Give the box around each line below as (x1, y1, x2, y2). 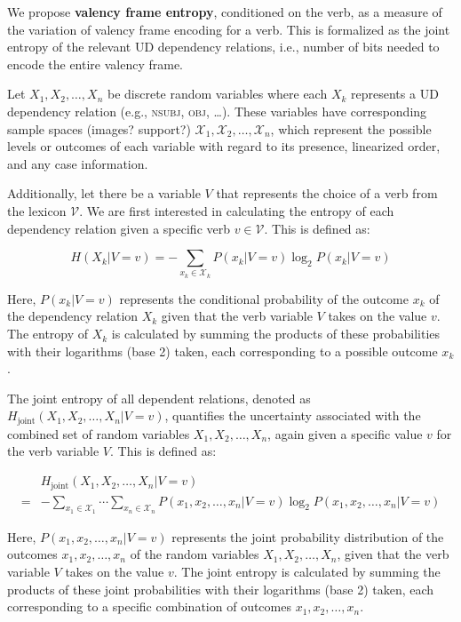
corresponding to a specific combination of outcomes (7, 597, 291, 616)
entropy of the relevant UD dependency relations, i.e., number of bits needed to (7, 37, 440, 56)
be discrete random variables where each (107, 84, 328, 103)
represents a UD (351, 84, 439, 103)
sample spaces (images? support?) (7, 119, 191, 138)
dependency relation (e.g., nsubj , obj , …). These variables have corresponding (7, 101, 427, 120)
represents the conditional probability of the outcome (119, 289, 409, 307)
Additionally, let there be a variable (7, 184, 201, 203)
